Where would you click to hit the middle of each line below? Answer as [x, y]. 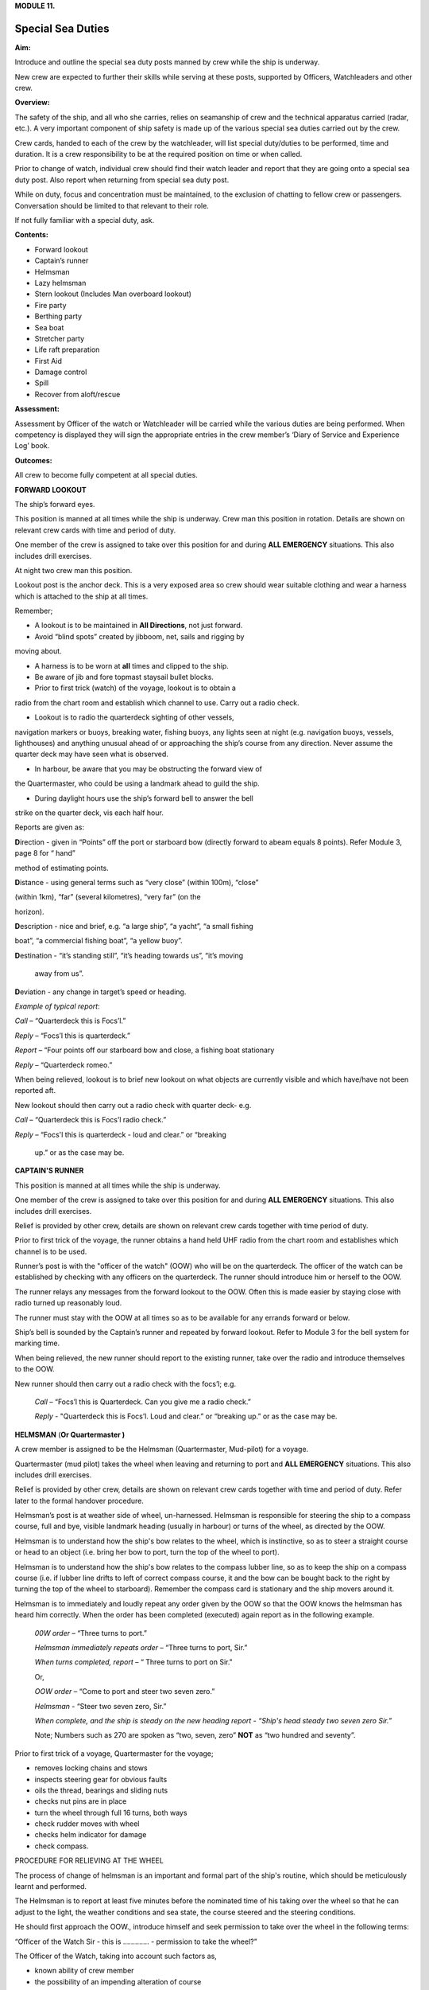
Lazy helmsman [60, 283]
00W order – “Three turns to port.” [91, 1633]
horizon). [29, 911]
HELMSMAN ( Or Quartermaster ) [70, 1434]
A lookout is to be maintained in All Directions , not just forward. [139, 626]
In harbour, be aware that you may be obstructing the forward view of [148, 769]
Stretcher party [60, 338]
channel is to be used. [51, 1251]
